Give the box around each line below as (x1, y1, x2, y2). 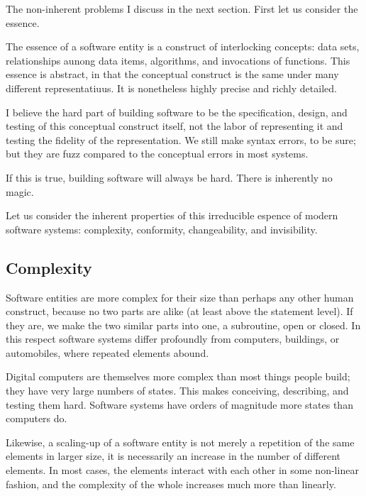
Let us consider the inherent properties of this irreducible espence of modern (6, 208, 338, 223)
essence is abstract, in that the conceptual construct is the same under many (6, 67, 339, 82)
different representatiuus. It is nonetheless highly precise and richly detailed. (6, 80, 337, 95)
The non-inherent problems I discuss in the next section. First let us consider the (6, 1, 358, 16)
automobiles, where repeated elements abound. (6, 345, 209, 360)
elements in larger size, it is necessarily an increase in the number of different (6, 448, 340, 463)
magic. (6, 184, 34, 199)
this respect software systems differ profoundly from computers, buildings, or (6, 331, 340, 346)
